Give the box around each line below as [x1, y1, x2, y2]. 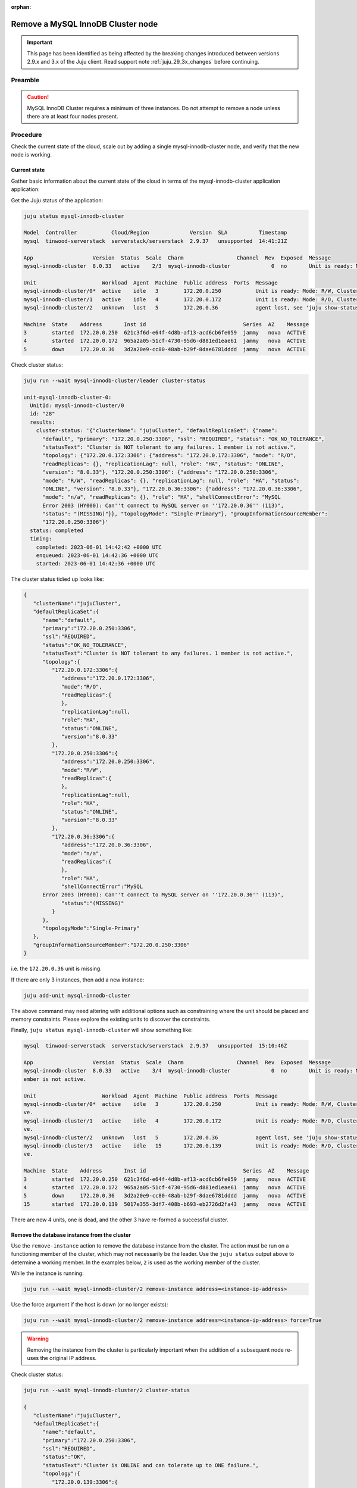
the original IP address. [40, 1354, 97, 1361]
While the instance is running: [11, 1270, 84, 1277]
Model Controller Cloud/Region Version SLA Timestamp [23, 229, 287, 236]
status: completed [30, 527, 83, 534]
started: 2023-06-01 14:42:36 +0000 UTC [36, 560, 156, 567]
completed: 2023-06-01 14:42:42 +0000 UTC [36, 543, 162, 551]
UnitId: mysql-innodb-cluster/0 [30, 402, 124, 409]
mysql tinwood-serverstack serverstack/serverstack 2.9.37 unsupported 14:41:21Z [23, 237, 287, 244]
